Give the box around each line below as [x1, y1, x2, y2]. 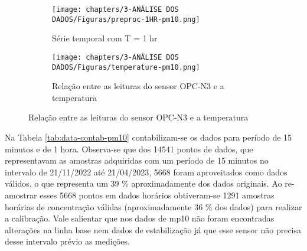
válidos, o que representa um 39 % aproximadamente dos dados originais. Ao [5, 177, 282, 190]
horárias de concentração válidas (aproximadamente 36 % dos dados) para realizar [5, 200, 302, 213]
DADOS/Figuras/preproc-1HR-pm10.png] [52, 15, 200, 24]
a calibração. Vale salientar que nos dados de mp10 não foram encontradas [5, 212, 275, 224]
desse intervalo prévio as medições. [5, 235, 130, 247]
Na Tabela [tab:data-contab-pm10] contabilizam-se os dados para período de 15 [5, 131, 292, 143]
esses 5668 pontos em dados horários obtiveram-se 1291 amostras [40, 188, 275, 201]
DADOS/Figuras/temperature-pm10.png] [52, 63, 200, 71]
